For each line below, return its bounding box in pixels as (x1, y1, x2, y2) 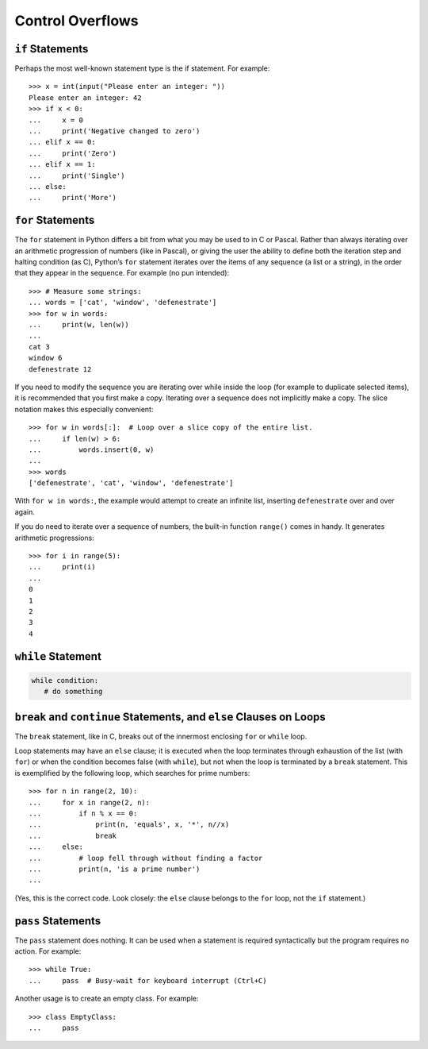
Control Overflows (14, 12, 139, 29)
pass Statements (14, 914, 101, 928)
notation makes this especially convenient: (14, 404, 154, 414)
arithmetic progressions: (14, 533, 94, 542)
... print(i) (29, 562, 96, 572)
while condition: (31, 676, 99, 685)
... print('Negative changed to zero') (29, 127, 201, 136)
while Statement (14, 650, 102, 663)
